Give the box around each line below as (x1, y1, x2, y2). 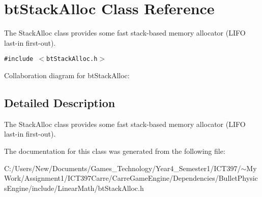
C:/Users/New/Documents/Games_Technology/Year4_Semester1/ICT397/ (4, 162, 241, 173)
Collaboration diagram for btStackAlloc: (4, 70, 130, 80)
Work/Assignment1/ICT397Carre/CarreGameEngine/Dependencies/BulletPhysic (4, 173, 258, 183)
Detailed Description (4, 94, 115, 110)
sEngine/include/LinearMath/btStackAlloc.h (4, 182, 144, 193)
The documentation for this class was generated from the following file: (4, 145, 225, 156)
